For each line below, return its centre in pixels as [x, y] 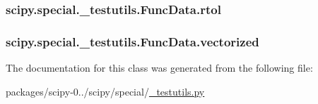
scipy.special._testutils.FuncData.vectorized [132, 41]
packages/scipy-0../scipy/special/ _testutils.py [105, 91]
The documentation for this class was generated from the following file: [159, 68]
